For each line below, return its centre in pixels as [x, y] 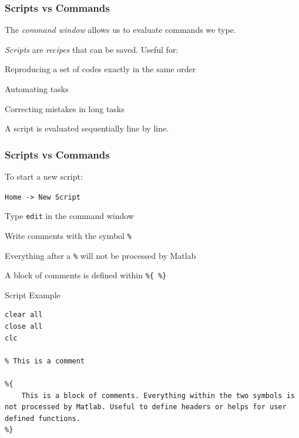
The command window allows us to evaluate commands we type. [120, 30]
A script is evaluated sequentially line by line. [87, 128]
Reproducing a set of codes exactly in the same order [100, 69]
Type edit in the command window [69, 216]
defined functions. [43, 418]
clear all [24, 315]
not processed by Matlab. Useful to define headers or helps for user [146, 407]
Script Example [33, 294]
